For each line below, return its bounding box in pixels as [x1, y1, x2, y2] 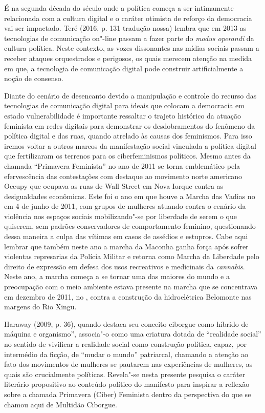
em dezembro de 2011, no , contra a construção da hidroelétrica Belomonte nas [4, 291, 252, 302]
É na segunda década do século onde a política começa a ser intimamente [4, 3, 234, 13]
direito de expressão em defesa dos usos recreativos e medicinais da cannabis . [4, 261, 245, 271]
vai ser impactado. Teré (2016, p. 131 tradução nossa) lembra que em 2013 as [4, 23, 247, 33]
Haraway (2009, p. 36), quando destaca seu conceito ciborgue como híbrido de [4, 318, 249, 329]
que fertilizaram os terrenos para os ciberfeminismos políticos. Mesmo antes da [4, 150, 251, 161]
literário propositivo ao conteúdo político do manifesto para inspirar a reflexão [4, 379, 250, 389]
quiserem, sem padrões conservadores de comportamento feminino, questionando [4, 221, 256, 231]
